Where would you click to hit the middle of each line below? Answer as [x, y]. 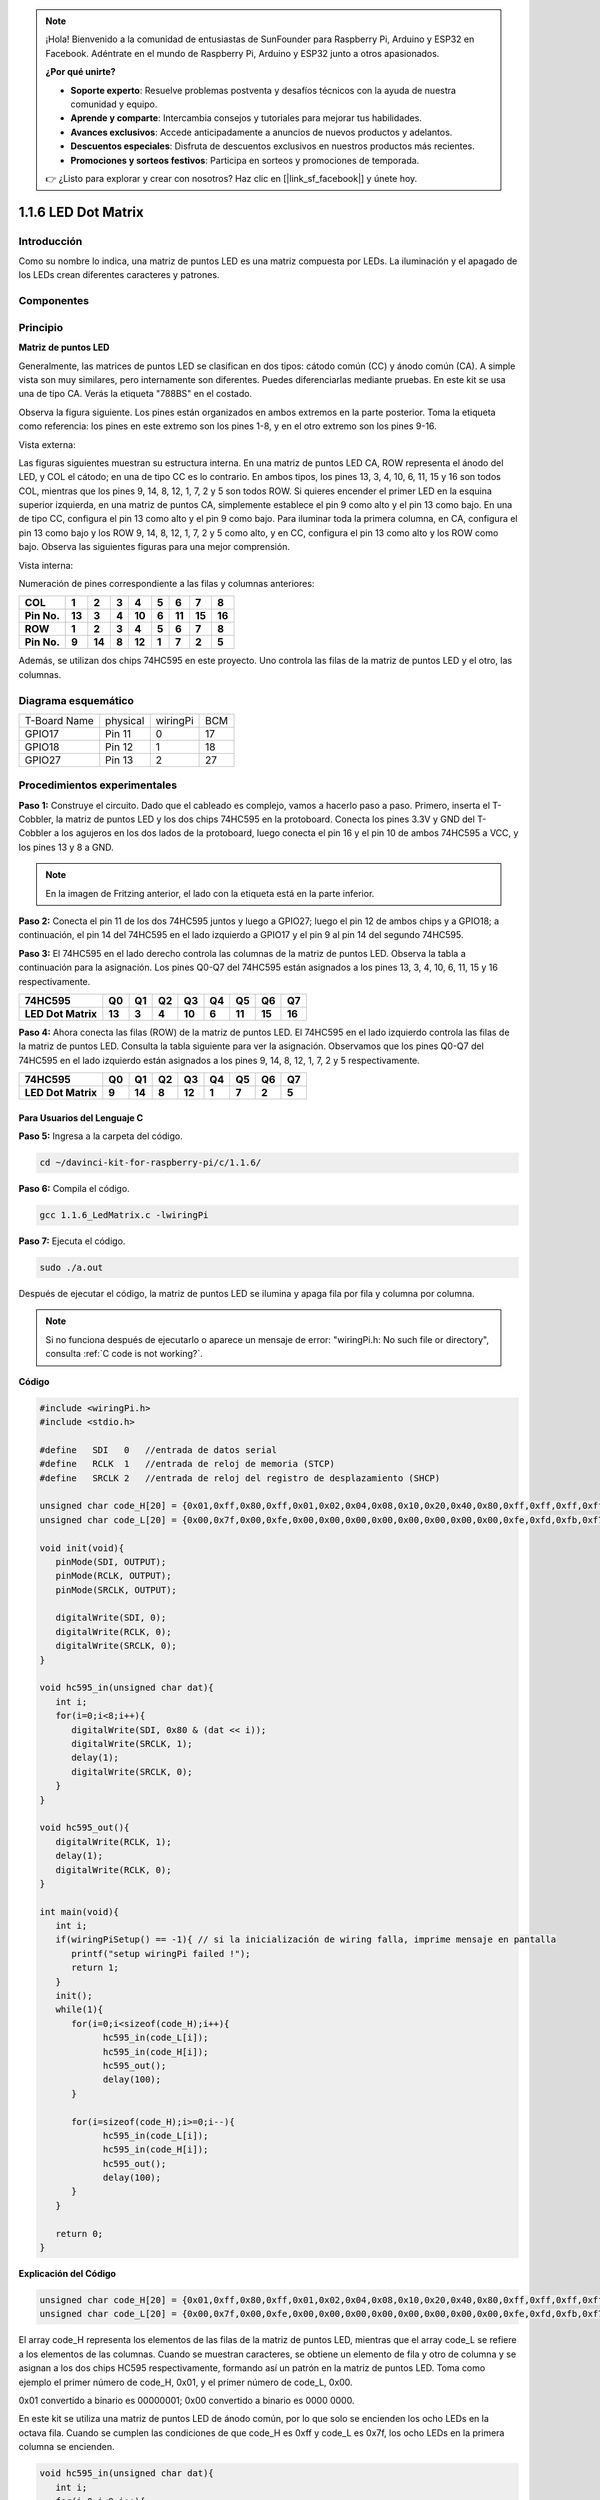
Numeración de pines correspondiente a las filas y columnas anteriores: [166, 584]
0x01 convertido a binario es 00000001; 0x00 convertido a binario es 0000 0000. [186, 2400]
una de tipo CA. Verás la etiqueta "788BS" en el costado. [135, 394]
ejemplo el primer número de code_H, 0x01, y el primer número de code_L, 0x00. [186, 2382]
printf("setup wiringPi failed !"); [161, 1953]
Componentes [54, 301]
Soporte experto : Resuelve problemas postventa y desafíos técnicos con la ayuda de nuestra [263, 90]
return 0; [79, 2233]
